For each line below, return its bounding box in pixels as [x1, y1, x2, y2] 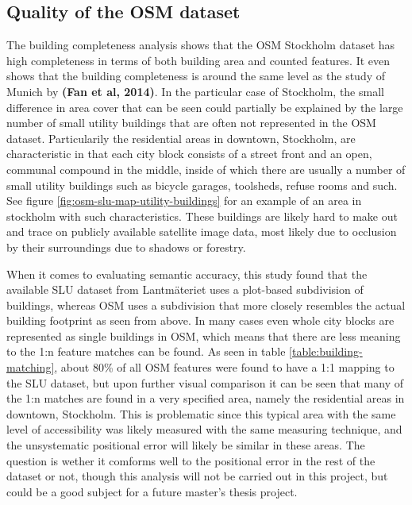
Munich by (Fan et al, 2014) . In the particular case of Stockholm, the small [6, 83, 384, 99]
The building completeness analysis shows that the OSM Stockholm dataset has [6, 37, 395, 53]
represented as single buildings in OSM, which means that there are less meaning [6, 327, 401, 344]
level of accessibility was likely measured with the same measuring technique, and [6, 421, 402, 438]
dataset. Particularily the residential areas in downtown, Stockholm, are [6, 129, 356, 146]
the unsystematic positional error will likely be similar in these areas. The [6, 437, 365, 453]
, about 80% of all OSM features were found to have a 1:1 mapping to [54, 359, 395, 376]
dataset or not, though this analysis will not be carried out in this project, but [6, 468, 388, 484]
